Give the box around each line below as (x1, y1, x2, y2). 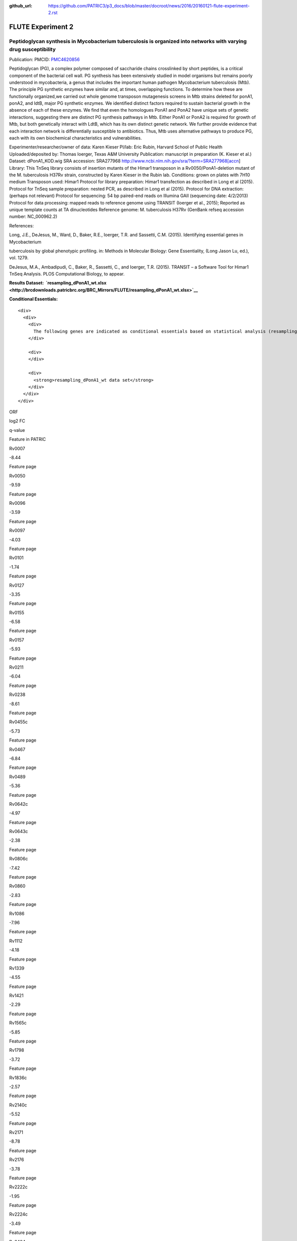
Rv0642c (9, 801, 28, 807)
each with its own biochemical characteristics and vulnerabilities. (9, 135, 142, 141)
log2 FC (9, 418, 26, 424)
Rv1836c (9, 1075, 27, 1081)
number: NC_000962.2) (9, 213, 57, 219)
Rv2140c (9, 1102, 27, 1108)
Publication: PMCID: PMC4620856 (9, 56, 80, 62)
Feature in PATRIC (9, 436, 46, 442)
